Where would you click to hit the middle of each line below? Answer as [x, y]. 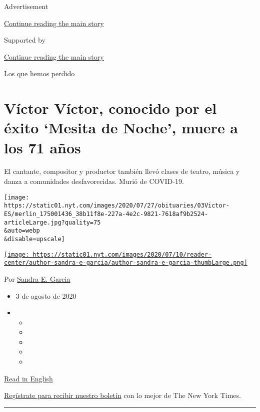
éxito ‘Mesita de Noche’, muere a [121, 128]
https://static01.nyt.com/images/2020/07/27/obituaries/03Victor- [117, 206]
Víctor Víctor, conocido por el [110, 108]
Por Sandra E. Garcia [37, 278]
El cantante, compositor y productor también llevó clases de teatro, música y [122, 171]
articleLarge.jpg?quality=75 [52, 222]
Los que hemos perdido [39, 73]
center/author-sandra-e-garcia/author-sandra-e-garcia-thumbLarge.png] [126, 263]
